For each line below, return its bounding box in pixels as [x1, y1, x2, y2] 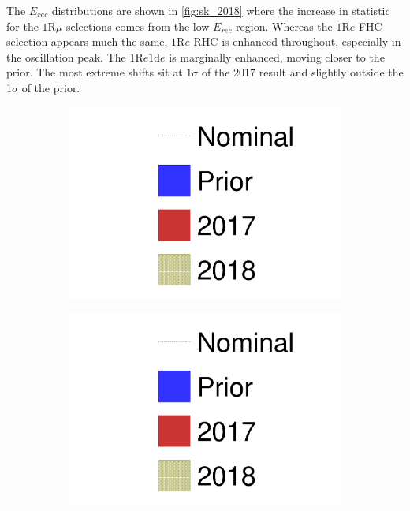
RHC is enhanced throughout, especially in [193, 33, 401, 50]
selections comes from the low [65, 17, 210, 34]
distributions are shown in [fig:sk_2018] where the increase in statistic [51, 2, 390, 18]
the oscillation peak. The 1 [6, 48, 136, 65]
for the [6, 17, 39, 34]
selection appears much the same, [6, 33, 168, 50]
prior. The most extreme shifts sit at [6, 64, 183, 80]
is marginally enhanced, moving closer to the [169, 48, 385, 65]
